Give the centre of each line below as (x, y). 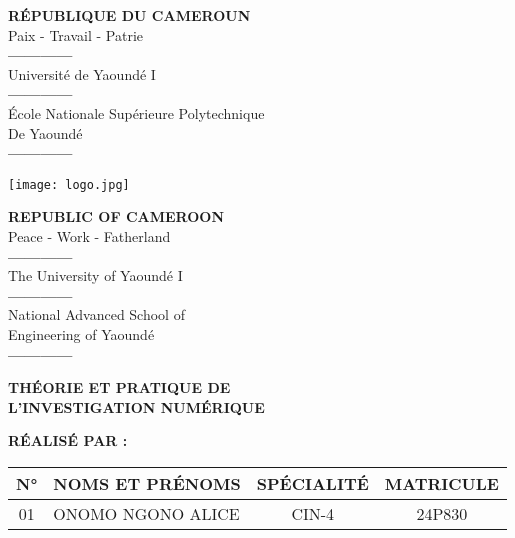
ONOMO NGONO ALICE (146, 513)
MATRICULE (441, 483)
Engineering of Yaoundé (81, 333)
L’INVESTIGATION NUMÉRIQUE (136, 406)
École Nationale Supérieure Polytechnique (136, 112)
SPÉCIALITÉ (312, 483)
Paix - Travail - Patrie (76, 34)
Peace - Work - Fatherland (89, 236)
